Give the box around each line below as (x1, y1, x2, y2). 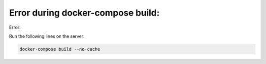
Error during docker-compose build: (9, 7, 160, 18)
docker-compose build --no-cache (19, 46, 100, 52)
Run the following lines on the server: (9, 33, 85, 39)
